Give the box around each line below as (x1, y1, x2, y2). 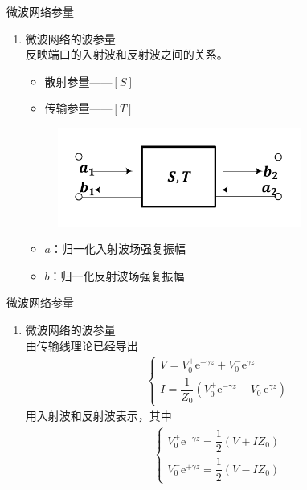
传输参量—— (44, 100, 113, 116)
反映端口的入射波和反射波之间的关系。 (25, 46, 228, 63)
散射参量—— (44, 72, 113, 89)
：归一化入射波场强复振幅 (51, 240, 186, 257)
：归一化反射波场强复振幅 (49, 267, 185, 284)
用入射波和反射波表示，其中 (25, 407, 172, 424)
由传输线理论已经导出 (25, 337, 138, 353)
